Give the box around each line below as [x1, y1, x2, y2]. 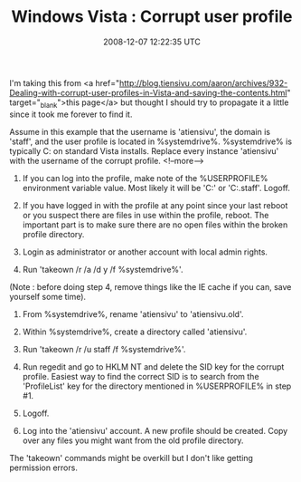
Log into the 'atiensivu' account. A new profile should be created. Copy [22, 425, 288, 436]
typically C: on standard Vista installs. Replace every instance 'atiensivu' [9, 145, 279, 156]
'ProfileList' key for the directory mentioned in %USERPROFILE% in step [22, 381, 292, 391]
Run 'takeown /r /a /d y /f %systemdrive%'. [22, 264, 183, 275]
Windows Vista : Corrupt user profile [11, 6, 293, 27]
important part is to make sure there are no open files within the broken [22, 219, 288, 230]
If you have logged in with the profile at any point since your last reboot [22, 199, 288, 210]
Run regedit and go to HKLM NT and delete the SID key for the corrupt [22, 361, 285, 372]
